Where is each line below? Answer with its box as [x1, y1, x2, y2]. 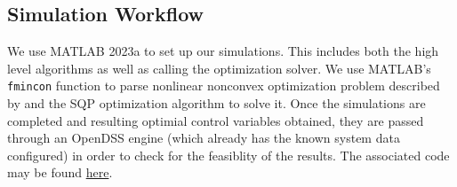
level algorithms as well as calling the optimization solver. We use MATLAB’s [7, 58, 431, 77]
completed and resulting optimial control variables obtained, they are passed [7, 111, 424, 129]
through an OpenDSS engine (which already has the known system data [7, 129, 400, 147]
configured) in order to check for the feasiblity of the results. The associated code [7, 145, 450, 164]
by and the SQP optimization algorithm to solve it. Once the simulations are [7, 94, 426, 113]
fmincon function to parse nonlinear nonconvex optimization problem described [7, 76, 440, 95]
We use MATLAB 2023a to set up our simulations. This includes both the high [7, 42, 439, 60]
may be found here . [7, 163, 113, 182]
